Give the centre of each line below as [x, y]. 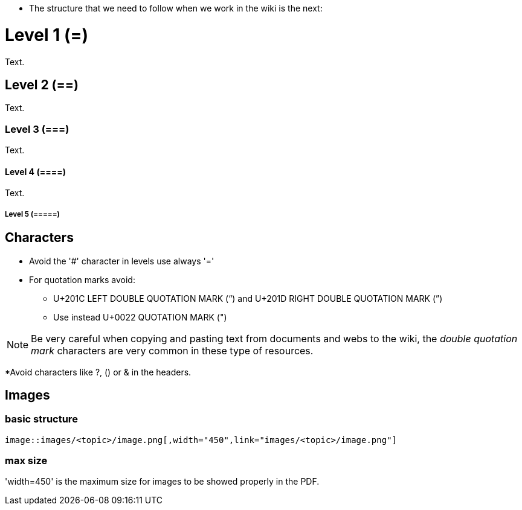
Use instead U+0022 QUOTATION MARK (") [140, 317]
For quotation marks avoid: [82, 279]
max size [26, 461]
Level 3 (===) [37, 129]
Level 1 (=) [47, 35]
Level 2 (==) [42, 84]
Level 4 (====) [35, 171]
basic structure [41, 419]
